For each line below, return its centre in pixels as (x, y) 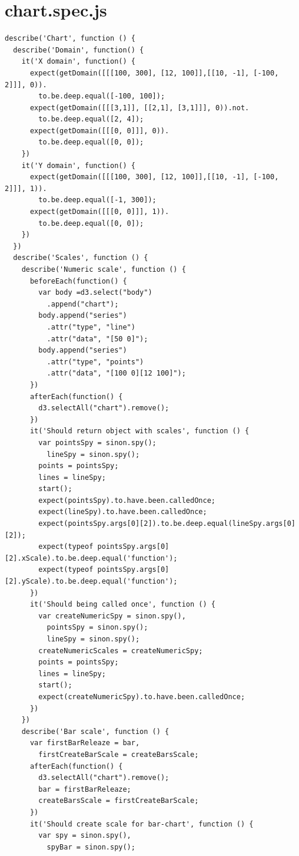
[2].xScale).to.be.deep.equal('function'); (91, 558)
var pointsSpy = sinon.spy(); (97, 442)
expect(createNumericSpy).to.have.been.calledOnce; (142, 697)
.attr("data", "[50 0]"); (97, 339)
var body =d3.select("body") (95, 293)
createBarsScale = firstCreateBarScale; (119, 801)
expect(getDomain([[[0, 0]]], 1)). (99, 212)
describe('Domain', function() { (79, 50)
